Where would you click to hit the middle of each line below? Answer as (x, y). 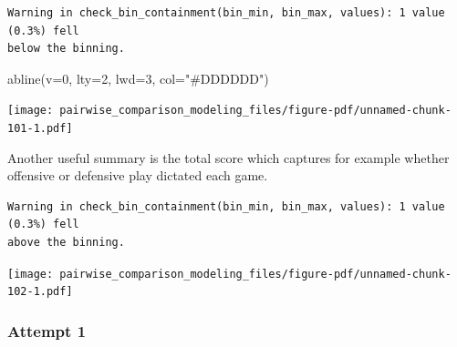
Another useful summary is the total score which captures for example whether (228, 157)
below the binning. (66, 49)
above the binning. (66, 243)
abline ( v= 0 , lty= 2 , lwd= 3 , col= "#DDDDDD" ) (138, 78)
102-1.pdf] (40, 292)
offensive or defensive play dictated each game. (138, 175)
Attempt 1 (47, 330)
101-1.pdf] (40, 129)
